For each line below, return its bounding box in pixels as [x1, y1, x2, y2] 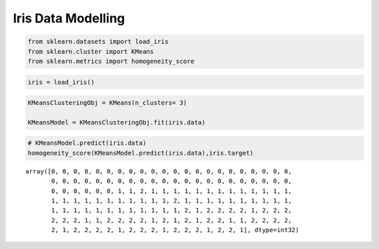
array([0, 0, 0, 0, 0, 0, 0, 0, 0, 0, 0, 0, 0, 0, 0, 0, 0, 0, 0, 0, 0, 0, [25, 167, 292, 175]
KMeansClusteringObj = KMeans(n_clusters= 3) [27, 99, 187, 107]
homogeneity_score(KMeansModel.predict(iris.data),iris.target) [27, 149, 254, 157]
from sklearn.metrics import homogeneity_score [27, 57, 194, 65]
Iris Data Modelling [13, 10, 126, 26]
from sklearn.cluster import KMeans [27, 48, 154, 55]
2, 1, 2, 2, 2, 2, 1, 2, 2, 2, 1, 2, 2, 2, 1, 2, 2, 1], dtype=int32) [51, 226, 300, 234]
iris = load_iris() [27, 78, 95, 86]
